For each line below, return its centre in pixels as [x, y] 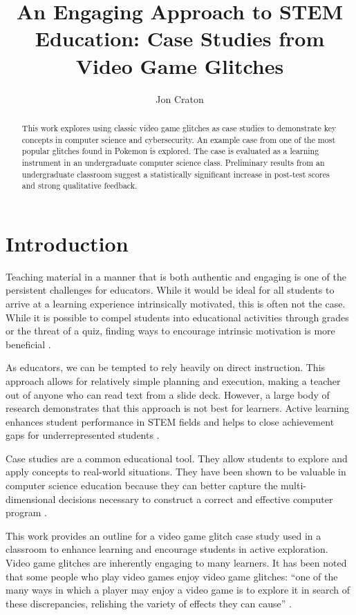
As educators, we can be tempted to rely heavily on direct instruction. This [166, 367]
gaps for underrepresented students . [83, 435]
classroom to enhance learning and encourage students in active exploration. [167, 549]
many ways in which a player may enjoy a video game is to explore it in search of [178, 590]
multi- [294, 485]
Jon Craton [180, 98]
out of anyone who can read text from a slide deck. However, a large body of [168, 394]
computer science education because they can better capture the [142, 485]
